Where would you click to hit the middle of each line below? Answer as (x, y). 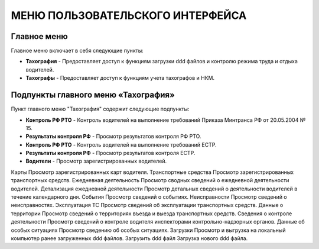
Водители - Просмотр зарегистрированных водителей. (96, 161)
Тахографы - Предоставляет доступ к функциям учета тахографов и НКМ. (120, 78)
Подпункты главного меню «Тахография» (93, 95)
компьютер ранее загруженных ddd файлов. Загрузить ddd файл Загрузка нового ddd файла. (129, 238)
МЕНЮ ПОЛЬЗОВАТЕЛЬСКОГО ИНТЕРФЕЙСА (129, 15)
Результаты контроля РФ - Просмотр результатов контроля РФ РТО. (113, 137)
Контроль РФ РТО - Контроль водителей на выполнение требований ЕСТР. (121, 144)
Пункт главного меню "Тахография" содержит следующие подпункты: (100, 109)
